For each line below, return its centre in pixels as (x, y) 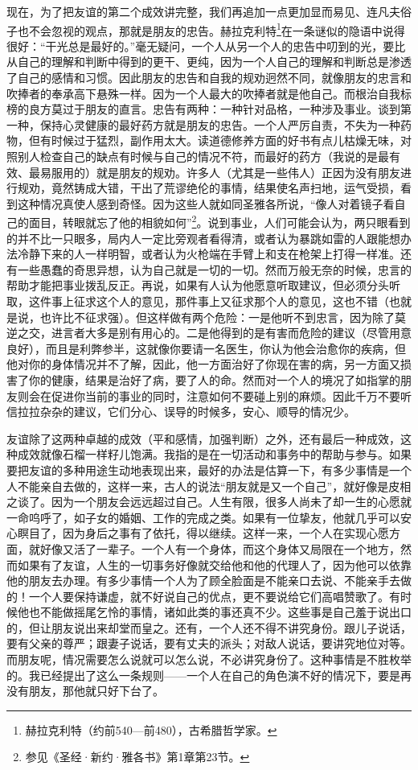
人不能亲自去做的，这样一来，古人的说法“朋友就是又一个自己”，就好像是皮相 (209, 486)
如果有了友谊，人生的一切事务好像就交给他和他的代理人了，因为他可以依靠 (214, 564)
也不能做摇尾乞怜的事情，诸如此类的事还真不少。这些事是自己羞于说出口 (220, 612)
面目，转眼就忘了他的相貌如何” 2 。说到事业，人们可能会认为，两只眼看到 (219, 221)
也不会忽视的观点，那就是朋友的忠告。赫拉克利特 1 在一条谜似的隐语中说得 (211, 29)
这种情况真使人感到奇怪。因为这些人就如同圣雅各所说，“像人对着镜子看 (206, 203)
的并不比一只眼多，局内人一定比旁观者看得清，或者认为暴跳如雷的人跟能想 (203, 238)
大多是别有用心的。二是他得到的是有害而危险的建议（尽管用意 (248, 333)
